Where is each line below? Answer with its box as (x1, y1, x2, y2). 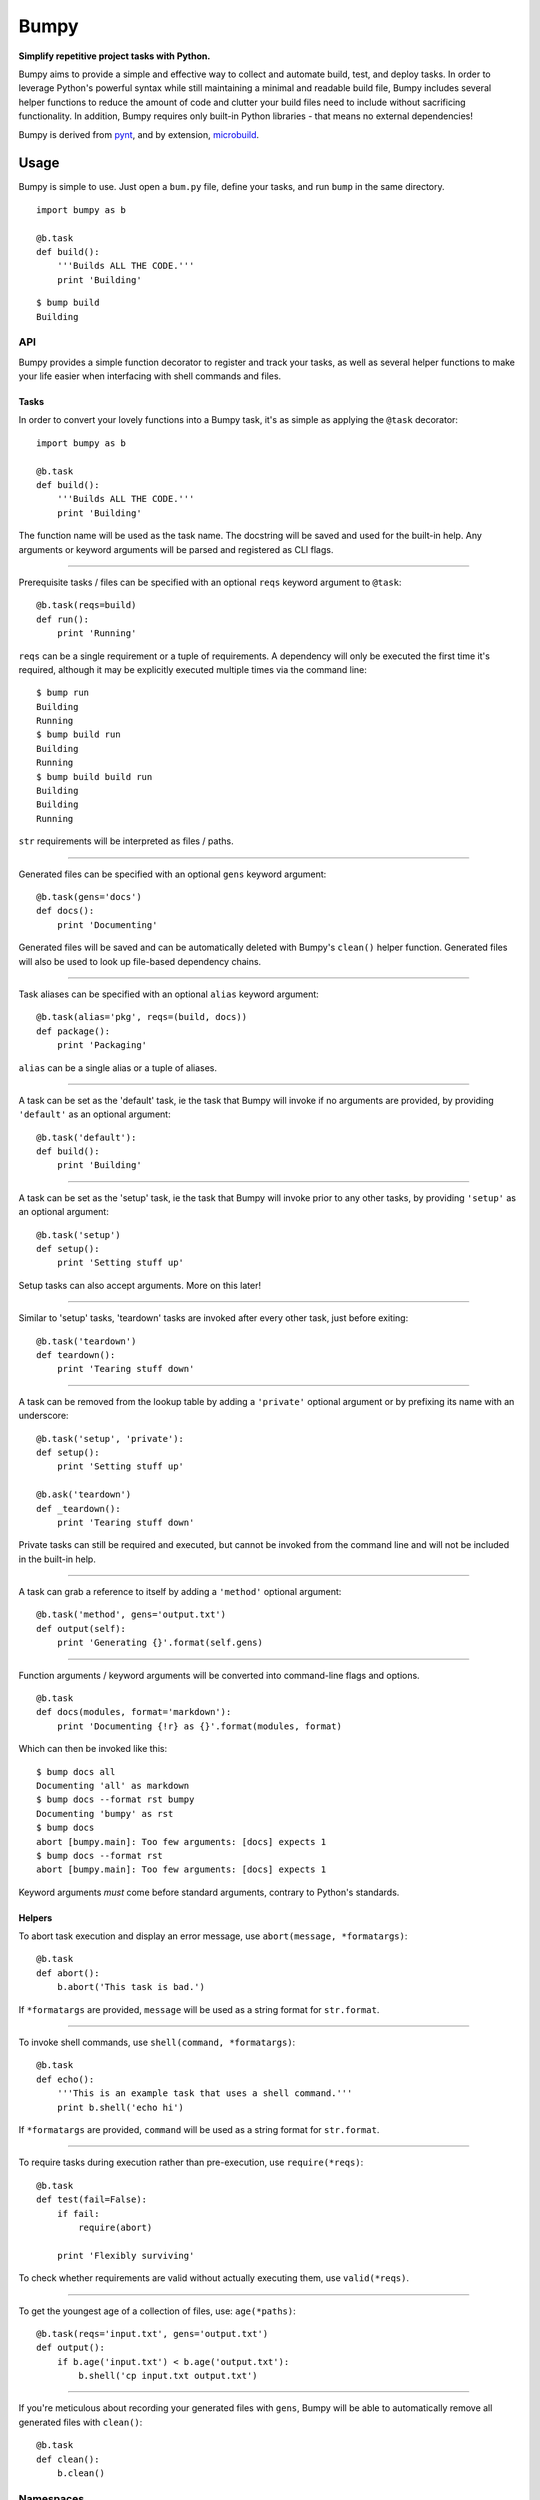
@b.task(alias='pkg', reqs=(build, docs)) (36, 1011, 248, 1023)
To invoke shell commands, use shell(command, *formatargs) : (18, 2036, 296, 2049)
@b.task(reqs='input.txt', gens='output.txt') (36, 2328, 269, 2339)
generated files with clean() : (18, 2416, 143, 2428)
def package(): (36, 1025, 111, 1037)
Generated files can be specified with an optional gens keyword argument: (18, 868, 327, 880)
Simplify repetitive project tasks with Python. (18, 50, 211, 62)
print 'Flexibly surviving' (56, 2250, 195, 2261)
